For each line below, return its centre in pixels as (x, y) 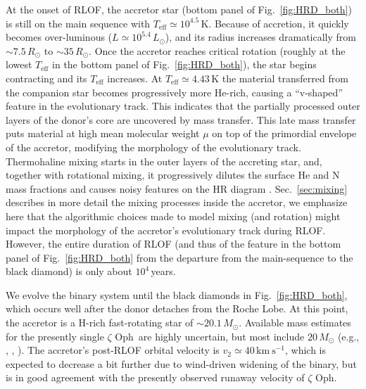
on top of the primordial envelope (284, 133)
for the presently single (55, 336)
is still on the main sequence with (78, 23)
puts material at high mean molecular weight (103, 133)
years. (163, 271)
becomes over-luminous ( (59, 37)
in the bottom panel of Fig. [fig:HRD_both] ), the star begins (184, 64)
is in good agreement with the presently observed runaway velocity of (155, 377)
